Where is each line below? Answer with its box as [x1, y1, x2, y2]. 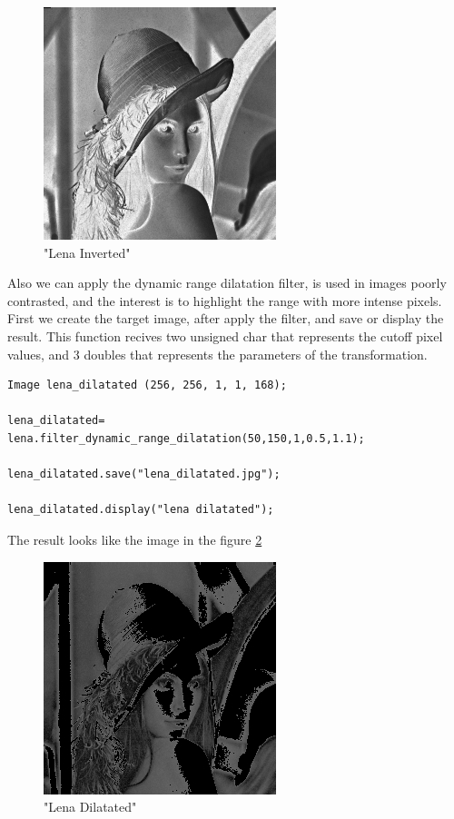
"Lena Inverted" [44, 242, 131, 261]
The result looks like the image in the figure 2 [7, 529, 262, 548]
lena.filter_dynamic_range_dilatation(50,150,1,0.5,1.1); [7, 431, 365, 445]
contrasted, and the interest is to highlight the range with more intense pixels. [7, 291, 442, 310]
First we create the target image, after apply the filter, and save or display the [7, 309, 444, 328]
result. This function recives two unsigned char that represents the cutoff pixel [7, 326, 443, 345]
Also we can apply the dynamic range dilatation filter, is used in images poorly [7, 273, 447, 292]
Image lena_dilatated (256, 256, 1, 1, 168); [7, 379, 287, 392]
